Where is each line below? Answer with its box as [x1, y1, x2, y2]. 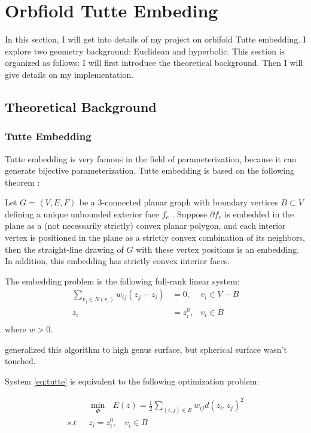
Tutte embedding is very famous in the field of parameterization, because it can [5, 152, 297, 165]
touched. [5, 355, 36, 367]
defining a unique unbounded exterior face [5, 207, 159, 220]
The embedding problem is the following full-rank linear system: [5, 274, 240, 287]
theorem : [5, 175, 40, 188]
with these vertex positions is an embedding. [136, 243, 299, 255]
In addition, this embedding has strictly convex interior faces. [5, 255, 230, 267]
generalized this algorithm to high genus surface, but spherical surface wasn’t [5, 343, 287, 355]
